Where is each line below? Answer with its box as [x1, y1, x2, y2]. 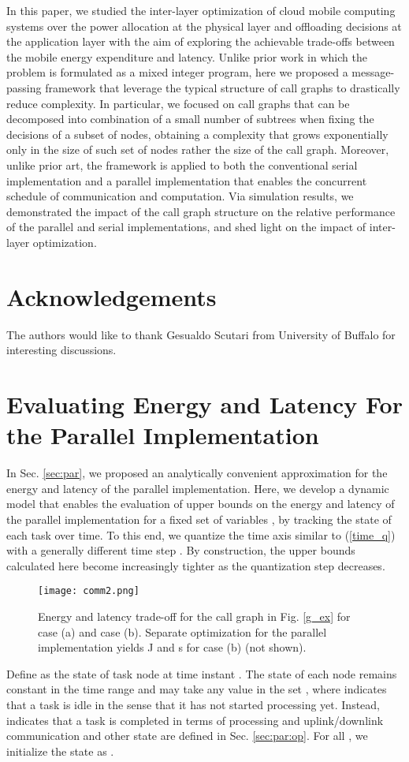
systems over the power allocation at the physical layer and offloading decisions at [6, 17, 402, 34]
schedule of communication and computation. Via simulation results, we [6, 188, 354, 204]
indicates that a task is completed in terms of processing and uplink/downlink [6, 712, 384, 728]
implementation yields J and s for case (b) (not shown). [38, 639, 307, 656]
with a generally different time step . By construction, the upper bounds [6, 542, 355, 558]
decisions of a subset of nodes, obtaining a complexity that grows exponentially [6, 125, 389, 142]
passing [6, 79, 42, 95]
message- [351, 64, 395, 80]
